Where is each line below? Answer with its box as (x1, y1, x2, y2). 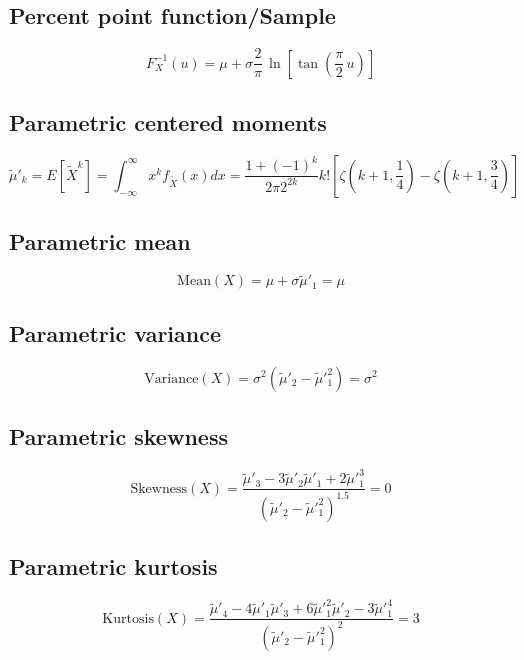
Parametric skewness (9, 420, 228, 451)
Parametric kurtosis (9, 551, 218, 581)
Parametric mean (9, 226, 191, 257)
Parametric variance (9, 317, 222, 348)
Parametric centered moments (9, 107, 327, 138)
